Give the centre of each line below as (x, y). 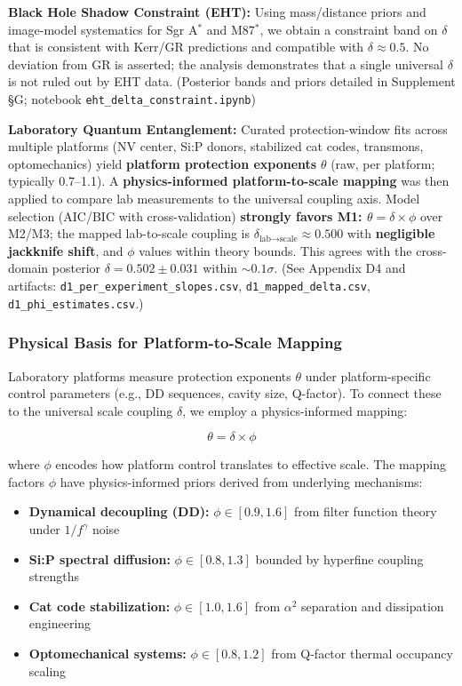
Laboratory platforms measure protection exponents (150, 375)
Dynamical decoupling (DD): (119, 511)
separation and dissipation (373, 606)
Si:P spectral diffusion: (100, 558)
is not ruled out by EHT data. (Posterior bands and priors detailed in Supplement (232, 81)
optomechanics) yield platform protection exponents (163, 163)
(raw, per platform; (383, 163)
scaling (48, 670)
